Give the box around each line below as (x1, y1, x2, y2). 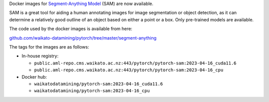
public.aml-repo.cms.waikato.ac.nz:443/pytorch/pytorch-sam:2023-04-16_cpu (34, 67, 224, 73)
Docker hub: (21, 74, 47, 80)
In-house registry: (21, 53, 59, 59)
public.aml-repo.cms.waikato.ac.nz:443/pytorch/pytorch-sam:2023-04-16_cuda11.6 (34, 60, 237, 66)
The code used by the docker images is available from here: (9, 26, 133, 32)
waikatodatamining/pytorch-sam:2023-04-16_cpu (34, 88, 150, 94)
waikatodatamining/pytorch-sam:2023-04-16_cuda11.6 (34, 81, 163, 87)
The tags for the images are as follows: (9, 44, 89, 50)
